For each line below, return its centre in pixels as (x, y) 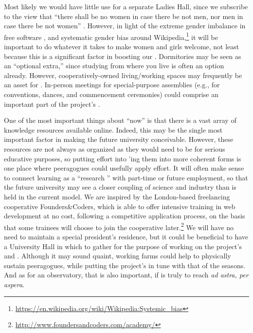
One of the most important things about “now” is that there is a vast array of (120, 120)
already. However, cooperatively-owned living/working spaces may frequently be (123, 75)
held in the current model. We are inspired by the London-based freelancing (117, 196)
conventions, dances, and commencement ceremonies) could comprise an (111, 94)
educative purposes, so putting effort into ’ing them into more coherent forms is (123, 158)
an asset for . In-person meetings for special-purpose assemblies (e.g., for (112, 85)
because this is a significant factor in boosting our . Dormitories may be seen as (123, 56)
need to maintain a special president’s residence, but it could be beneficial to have (126, 236)
